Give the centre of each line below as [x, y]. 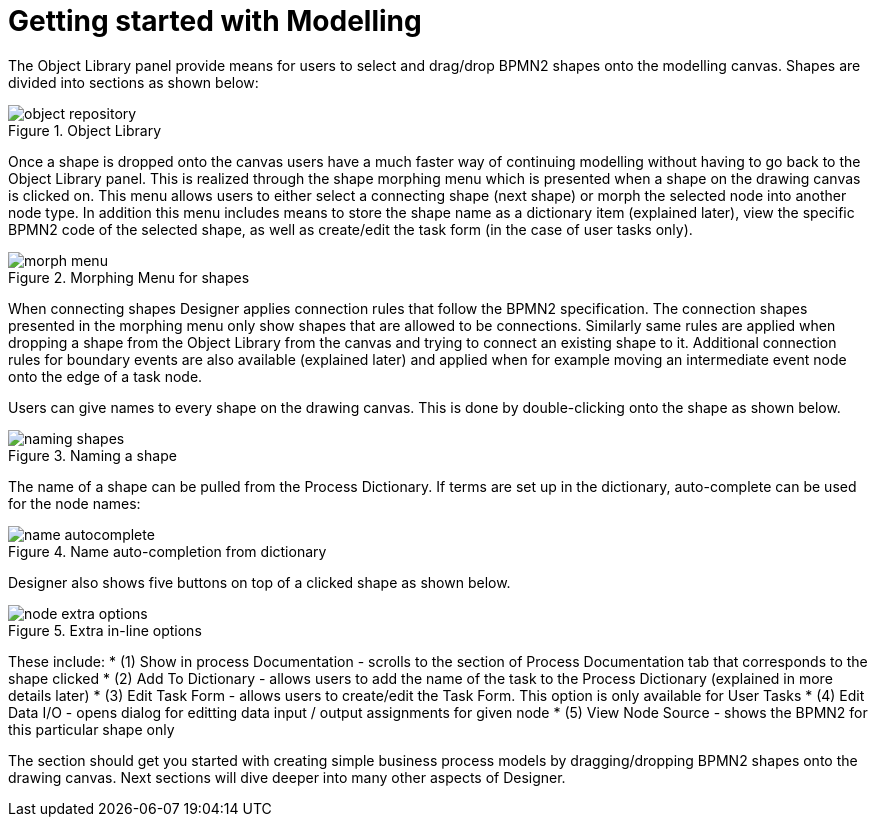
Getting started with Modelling [215, 21]
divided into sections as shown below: [133, 82]
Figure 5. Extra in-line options [105, 630]
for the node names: [74, 503]
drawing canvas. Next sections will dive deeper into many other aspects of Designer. [287, 777]
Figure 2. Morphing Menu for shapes [129, 277]
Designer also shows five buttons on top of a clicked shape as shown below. [259, 582]
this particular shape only [91, 729]
